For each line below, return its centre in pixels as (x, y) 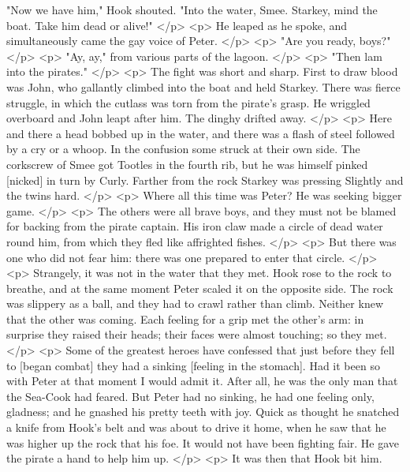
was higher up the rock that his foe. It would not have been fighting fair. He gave (203, 442)
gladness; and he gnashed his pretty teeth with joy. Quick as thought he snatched (203, 412)
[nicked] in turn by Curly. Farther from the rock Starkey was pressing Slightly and (205, 180)
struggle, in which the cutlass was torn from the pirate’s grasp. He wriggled (188, 102)
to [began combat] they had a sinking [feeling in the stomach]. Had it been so (193, 365)
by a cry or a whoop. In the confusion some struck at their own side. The (183, 149)
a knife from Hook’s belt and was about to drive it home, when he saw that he (196, 427)
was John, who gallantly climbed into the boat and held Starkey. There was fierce (203, 86)
